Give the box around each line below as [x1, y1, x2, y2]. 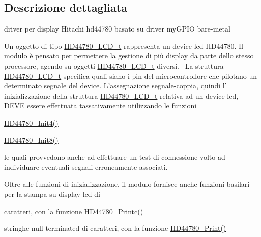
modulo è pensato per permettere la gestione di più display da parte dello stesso [4, 50, 254, 61]
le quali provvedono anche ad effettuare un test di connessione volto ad [4, 152, 225, 162]
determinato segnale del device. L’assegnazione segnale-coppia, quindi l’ [4, 80, 227, 91]
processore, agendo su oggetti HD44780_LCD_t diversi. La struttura [4, 60, 224, 71]
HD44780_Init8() [4, 134, 59, 145]
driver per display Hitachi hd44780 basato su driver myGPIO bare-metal [4, 23, 230, 34]
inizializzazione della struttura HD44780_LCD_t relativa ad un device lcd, [4, 90, 239, 101]
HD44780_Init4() [4, 117, 59, 128]
